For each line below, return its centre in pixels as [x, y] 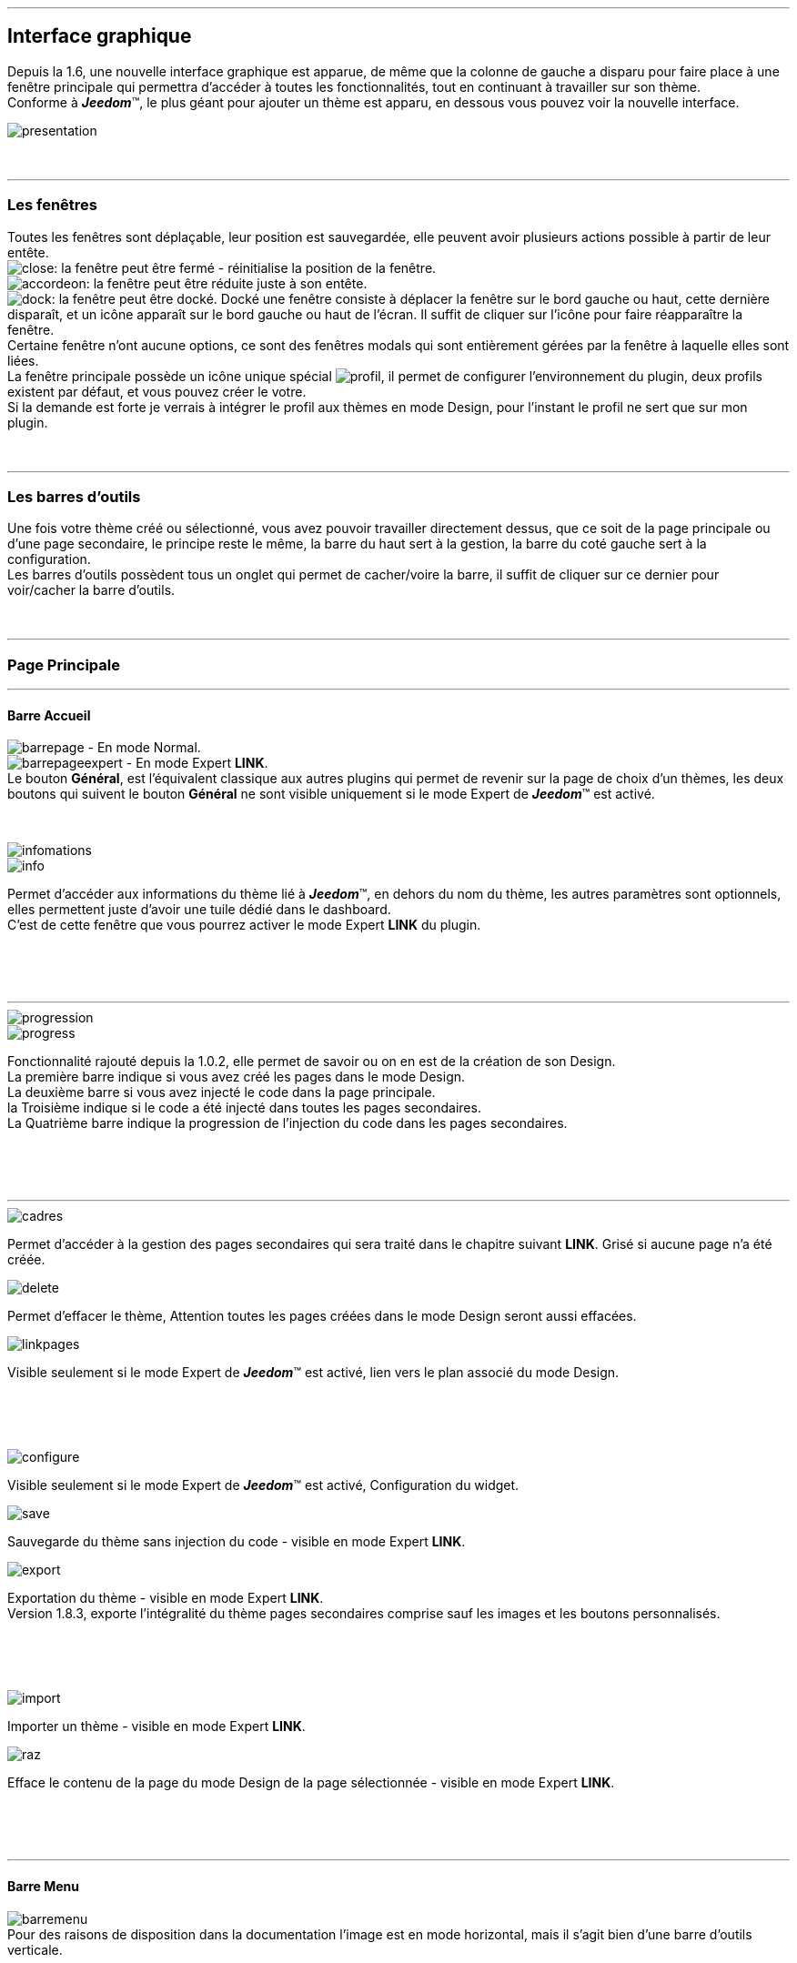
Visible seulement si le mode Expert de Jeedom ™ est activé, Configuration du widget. [263, 1485]
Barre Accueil [49, 715]
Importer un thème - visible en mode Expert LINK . [156, 1726]
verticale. [35, 1949]
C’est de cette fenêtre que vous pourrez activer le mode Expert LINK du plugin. [244, 925]
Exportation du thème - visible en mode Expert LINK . [166, 1598]
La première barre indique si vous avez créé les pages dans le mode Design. [237, 1077]
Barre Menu [44, 1886]
